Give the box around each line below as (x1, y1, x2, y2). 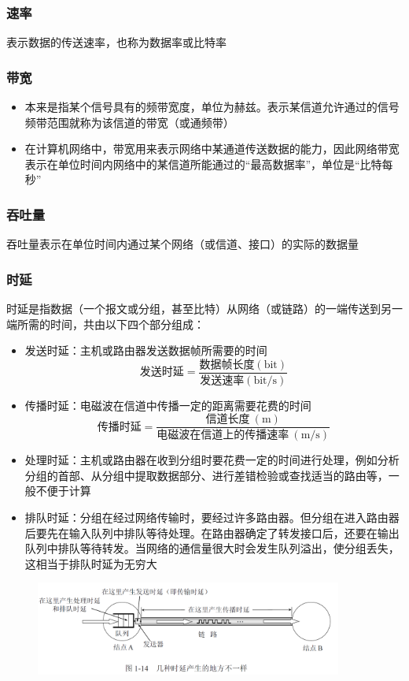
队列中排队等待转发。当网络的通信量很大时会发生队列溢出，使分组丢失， (24, 540, 400, 556)
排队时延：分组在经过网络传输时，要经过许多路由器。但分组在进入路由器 (24, 509, 400, 525)
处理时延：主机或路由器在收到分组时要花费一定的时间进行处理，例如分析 (24, 452, 400, 468)
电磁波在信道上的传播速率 (157, 430, 289, 441)
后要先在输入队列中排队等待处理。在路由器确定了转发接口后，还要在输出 (24, 524, 400, 541)
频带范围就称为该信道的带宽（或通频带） (24, 113, 234, 130)
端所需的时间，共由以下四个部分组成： (6, 315, 204, 332)
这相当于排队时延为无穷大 (24, 555, 157, 571)
